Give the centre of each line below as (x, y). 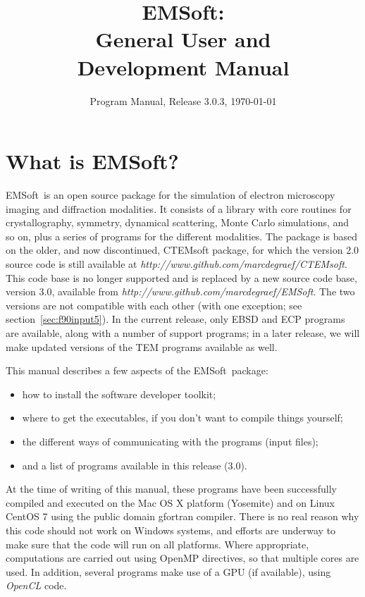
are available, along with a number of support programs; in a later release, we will (183, 332)
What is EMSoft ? (92, 161)
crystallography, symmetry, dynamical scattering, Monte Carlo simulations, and (178, 222)
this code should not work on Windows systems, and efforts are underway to (171, 530)
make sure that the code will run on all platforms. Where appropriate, (157, 544)
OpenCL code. (36, 585)
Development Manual (183, 67)
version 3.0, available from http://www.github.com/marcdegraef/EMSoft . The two (180, 291)
